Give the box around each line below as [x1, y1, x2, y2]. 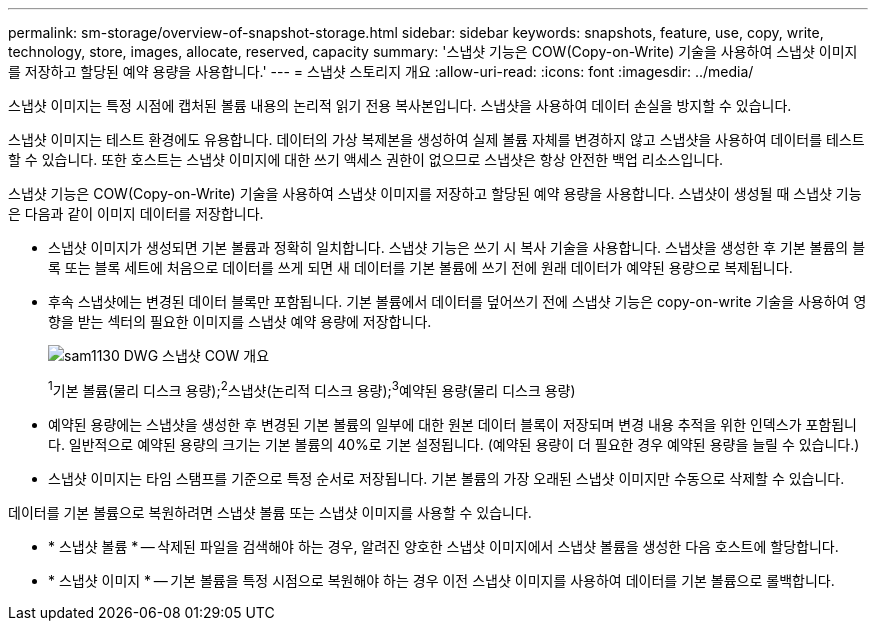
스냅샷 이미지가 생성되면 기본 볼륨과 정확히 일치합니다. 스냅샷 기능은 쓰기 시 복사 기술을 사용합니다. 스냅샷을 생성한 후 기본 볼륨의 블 [48, 239, 866, 256]
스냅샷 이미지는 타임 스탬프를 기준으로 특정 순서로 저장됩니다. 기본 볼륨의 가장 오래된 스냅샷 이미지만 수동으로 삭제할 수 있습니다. [48, 469, 845, 487]
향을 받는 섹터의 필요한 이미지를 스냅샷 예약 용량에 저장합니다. [48, 313, 432, 330]
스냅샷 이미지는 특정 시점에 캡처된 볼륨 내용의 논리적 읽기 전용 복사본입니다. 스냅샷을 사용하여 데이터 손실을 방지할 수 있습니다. [8, 97, 792, 114]
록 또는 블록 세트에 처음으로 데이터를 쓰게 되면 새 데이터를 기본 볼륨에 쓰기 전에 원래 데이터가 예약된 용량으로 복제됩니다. [48, 259, 793, 276]
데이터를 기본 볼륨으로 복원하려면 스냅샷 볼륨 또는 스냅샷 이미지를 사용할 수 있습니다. [8, 503, 532, 521]
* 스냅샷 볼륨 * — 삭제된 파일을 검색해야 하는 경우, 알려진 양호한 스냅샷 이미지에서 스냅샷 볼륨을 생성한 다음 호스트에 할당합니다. [48, 537, 839, 555]
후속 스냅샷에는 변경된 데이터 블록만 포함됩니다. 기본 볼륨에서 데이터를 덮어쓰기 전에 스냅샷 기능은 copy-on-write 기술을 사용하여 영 [48, 293, 867, 310]
